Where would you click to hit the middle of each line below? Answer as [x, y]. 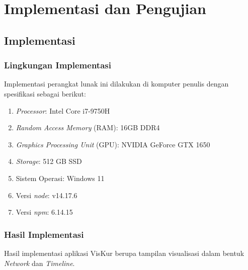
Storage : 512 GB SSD [49, 161]
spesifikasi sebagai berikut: [45, 93]
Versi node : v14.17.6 [47, 195]
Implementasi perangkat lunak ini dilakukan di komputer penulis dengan [116, 84]
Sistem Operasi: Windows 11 [60, 178]
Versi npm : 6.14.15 [44, 212]
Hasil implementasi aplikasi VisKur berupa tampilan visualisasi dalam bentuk [124, 253]
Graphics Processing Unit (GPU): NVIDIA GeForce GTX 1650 [113, 144]
